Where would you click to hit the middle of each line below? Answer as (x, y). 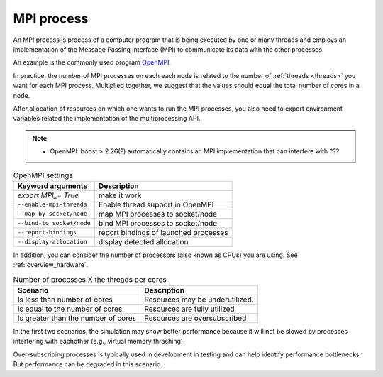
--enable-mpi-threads (52, 205)
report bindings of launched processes (163, 232)
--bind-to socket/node (54, 223)
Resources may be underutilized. (199, 300)
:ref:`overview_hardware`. (51, 265)
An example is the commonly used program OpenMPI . (92, 62)
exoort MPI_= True (48, 195)
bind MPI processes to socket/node (158, 223)
